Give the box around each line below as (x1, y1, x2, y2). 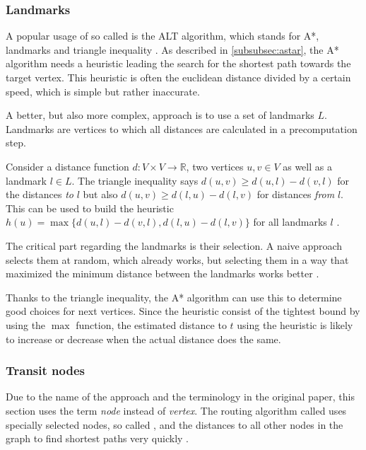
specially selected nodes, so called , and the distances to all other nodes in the (6, 417, 343, 432)
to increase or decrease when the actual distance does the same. (6, 331, 281, 346)
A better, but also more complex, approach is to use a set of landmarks (6, 108, 314, 122)
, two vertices (186, 158, 244, 173)
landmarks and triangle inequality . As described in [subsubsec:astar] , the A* (6, 42, 339, 57)
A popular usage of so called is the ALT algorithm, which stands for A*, (6, 28, 319, 43)
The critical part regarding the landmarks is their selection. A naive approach (6, 238, 343, 253)
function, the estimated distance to (76, 317, 227, 332)
